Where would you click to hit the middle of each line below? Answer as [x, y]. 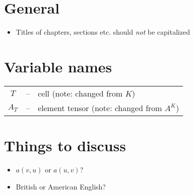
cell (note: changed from [80, 93]
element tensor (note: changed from [100, 108]
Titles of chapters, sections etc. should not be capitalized [103, 32]
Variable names [58, 66]
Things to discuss [65, 145]
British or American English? [61, 186]
